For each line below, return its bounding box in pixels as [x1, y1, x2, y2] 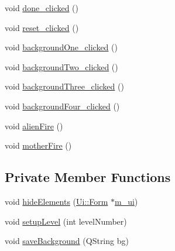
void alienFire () [5, 119, 63, 132]
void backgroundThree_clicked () [5, 80, 124, 92]
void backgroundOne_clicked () [5, 41, 118, 53]
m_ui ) [115, 195, 138, 207]
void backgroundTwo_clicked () [5, 60, 118, 73]
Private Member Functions [5, 168, 171, 186]
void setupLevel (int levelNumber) [5, 215, 127, 227]
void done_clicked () [5, 2, 79, 13]
